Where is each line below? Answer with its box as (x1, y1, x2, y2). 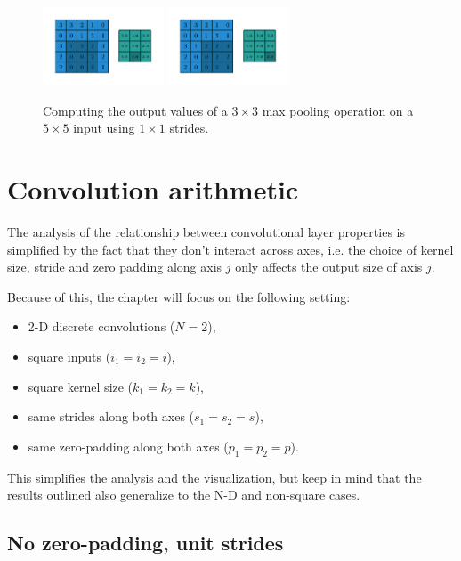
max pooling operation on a (262, 101, 414, 119)
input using (73, 118, 135, 137)
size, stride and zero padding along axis (7, 257, 222, 276)
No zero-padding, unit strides (7, 529, 284, 557)
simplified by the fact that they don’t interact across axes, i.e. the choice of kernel (7, 240, 454, 258)
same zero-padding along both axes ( (28, 436, 229, 455)
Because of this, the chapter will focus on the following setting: (7, 287, 351, 305)
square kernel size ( (28, 377, 133, 395)
